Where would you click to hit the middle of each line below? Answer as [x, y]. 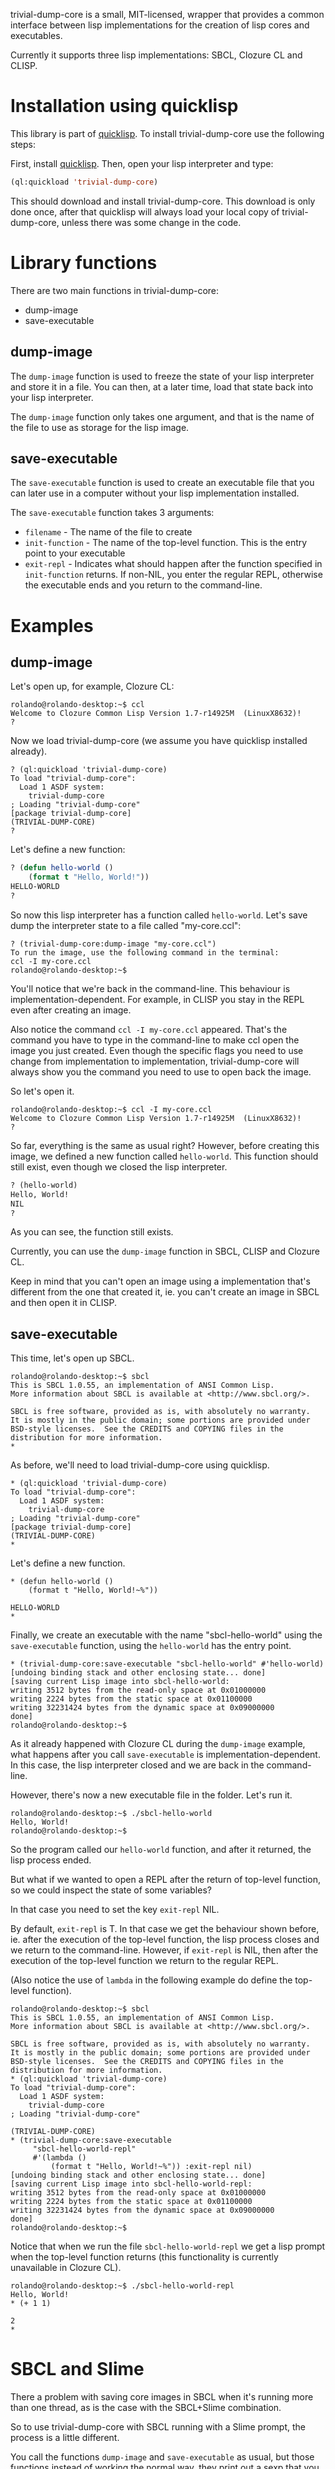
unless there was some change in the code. [151, 222]
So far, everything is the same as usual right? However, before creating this [165, 1145]
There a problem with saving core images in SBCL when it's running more [162, 2397]
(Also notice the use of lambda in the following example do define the [151, 1980]
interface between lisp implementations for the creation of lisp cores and [160, 25]
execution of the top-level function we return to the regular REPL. [144, 1961]
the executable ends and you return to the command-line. [143, 585]
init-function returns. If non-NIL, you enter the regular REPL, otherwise [173, 575]
